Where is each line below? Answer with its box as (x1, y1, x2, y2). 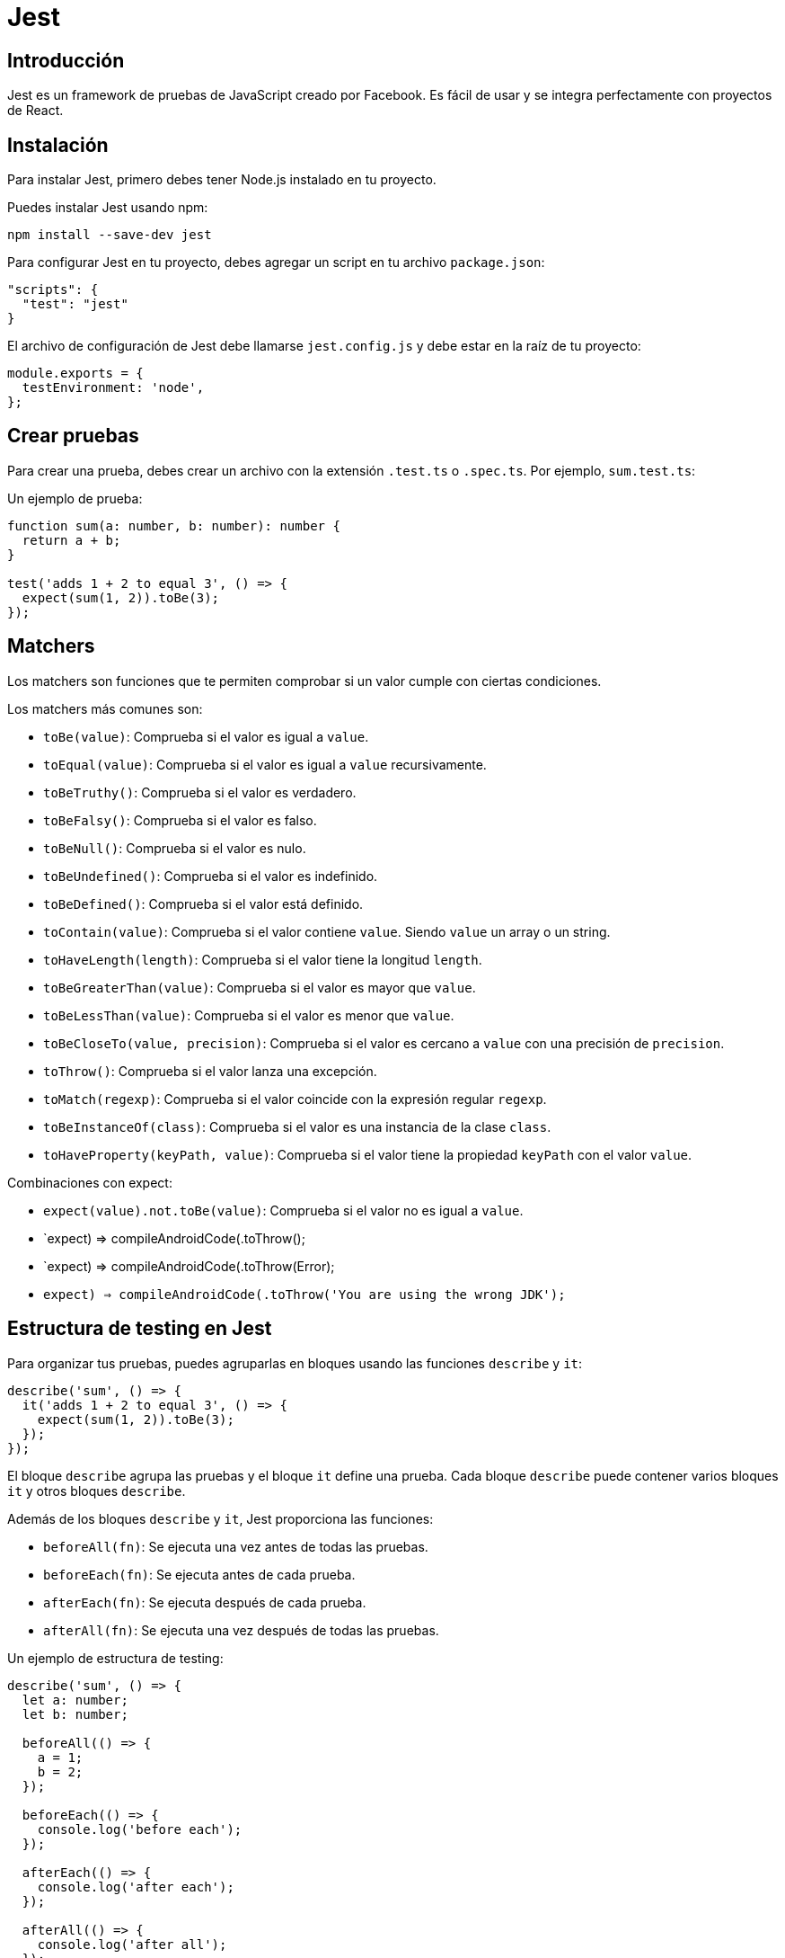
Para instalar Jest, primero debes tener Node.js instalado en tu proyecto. (7, 172, 437, 188)
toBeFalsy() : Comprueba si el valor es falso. (43, 812, 317, 828)
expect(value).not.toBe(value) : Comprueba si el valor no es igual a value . (43, 1202, 524, 1218)
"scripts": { (7, 282, 99, 298)
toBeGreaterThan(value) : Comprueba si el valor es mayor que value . (43, 979, 476, 995)
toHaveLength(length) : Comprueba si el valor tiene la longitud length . (43, 951, 482, 967)
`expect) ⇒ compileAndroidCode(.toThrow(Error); (43, 1258, 335, 1274)
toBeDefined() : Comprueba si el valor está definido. (43, 895, 364, 912)
